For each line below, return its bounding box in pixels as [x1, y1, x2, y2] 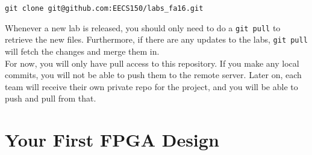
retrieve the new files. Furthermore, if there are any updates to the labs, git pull [5, 33, 308, 46]
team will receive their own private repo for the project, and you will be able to [5, 80, 298, 93]
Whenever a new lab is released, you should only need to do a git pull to [5, 21, 281, 34]
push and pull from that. [5, 92, 96, 105]
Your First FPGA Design [5, 127, 219, 152]
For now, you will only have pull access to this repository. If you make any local [5, 56, 299, 69]
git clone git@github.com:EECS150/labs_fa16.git [5, 4, 204, 13]
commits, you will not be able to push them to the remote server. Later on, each [5, 68, 302, 81]
